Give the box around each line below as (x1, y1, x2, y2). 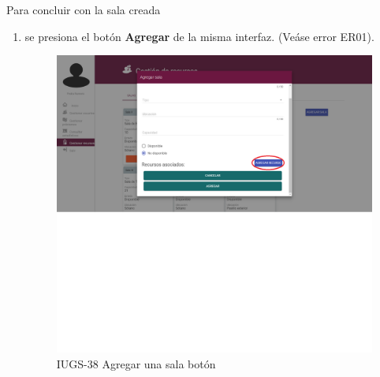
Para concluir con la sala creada (6, 2, 161, 17)
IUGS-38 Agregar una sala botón (56, 355, 216, 371)
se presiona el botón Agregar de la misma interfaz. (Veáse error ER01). (24, 28, 374, 44)
